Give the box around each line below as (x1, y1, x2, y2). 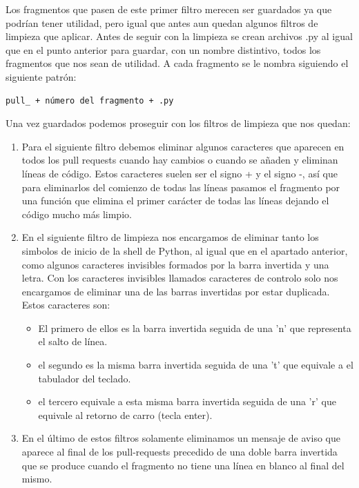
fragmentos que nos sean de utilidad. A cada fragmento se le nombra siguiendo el (6, 56, 349, 70)
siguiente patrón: (6, 69, 77, 84)
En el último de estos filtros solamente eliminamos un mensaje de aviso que (21, 431, 340, 445)
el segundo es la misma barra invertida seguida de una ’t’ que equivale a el (38, 358, 353, 372)
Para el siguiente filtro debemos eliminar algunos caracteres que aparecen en (21, 139, 345, 153)
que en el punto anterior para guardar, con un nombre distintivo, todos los (6, 42, 321, 57)
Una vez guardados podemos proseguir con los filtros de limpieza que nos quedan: (6, 116, 351, 130)
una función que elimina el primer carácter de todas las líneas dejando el (21, 193, 329, 208)
